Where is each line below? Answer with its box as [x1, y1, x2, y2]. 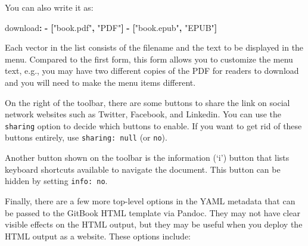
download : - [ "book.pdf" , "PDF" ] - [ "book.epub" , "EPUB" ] [5, 21, 217, 33]
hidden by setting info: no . [5, 175, 108, 187]
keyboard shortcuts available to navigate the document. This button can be [5, 163, 281, 175]
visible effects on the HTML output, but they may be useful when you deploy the [5, 218, 303, 231]
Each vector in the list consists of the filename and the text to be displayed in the [5, 41, 304, 54]
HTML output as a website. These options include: [5, 229, 191, 242]
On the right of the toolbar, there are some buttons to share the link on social [5, 96, 290, 108]
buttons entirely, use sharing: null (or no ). [5, 131, 167, 144]
